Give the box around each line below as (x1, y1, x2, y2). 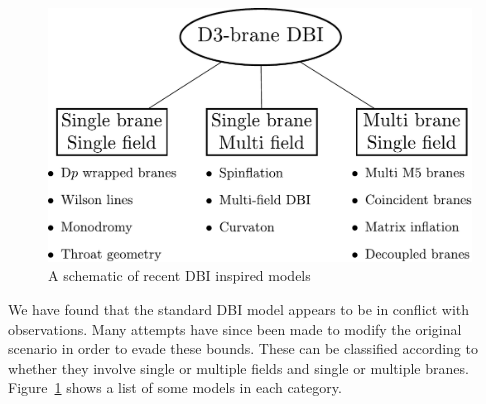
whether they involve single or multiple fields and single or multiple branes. (8, 357, 469, 378)
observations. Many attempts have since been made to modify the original (8, 318, 462, 339)
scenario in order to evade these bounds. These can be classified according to (8, 338, 478, 359)
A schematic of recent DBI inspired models (48, 265, 311, 286)
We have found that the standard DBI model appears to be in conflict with (8, 299, 470, 319)
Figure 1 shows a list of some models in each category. (8, 377, 342, 398)
